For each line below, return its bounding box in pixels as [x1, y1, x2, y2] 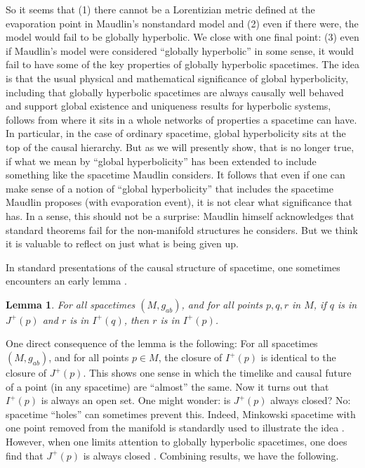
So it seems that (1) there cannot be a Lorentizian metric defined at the [6, 2, 315, 16]
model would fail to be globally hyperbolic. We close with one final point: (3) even [6, 30, 359, 44]
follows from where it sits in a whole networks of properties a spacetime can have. [6, 112, 357, 126]
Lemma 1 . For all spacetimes [6, 297, 135, 311]
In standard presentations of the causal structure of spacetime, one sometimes [6, 259, 340, 274]
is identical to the [260, 350, 336, 365]
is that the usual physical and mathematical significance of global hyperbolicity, [6, 70, 349, 85]
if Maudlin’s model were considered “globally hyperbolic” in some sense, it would [6, 43, 354, 58]
